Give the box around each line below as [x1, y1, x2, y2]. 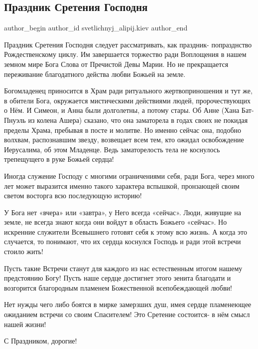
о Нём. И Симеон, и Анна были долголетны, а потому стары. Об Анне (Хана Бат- [4, 105, 254, 115]
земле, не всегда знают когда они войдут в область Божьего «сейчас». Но [4, 217, 227, 227]
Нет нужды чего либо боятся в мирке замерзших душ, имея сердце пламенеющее [4, 299, 252, 310]
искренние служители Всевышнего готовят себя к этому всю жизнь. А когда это [4, 226, 247, 237]
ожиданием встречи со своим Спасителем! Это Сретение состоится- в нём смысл [4, 309, 250, 320]
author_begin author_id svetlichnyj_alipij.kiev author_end [4, 22, 188, 33]
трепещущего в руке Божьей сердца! [4, 154, 114, 164]
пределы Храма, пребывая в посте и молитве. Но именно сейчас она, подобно [4, 124, 242, 135]
